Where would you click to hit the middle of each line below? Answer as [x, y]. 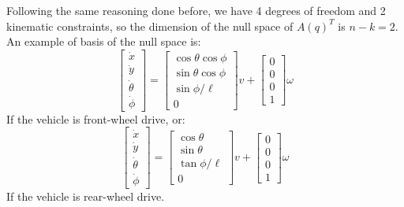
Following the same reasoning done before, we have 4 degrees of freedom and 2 [196, 10]
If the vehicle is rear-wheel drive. [86, 196]
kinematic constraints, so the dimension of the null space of [150, 26]
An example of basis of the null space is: [104, 41]
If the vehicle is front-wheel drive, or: [96, 118]
